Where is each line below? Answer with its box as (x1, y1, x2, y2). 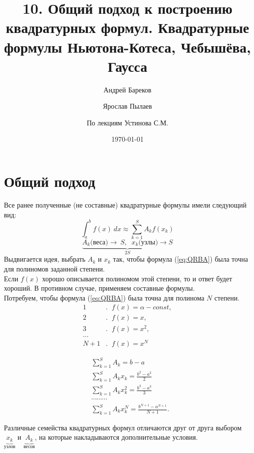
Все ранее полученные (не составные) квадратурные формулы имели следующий (4, 200, 247, 210)
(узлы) (138, 239, 158, 246)
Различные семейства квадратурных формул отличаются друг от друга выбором (4, 422, 242, 432)
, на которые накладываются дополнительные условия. (35, 432, 198, 442)
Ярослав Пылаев (103, 101, 152, 111)
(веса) (90, 239, 108, 246)
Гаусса (107, 56, 148, 76)
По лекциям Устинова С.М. (86, 117, 169, 127)
